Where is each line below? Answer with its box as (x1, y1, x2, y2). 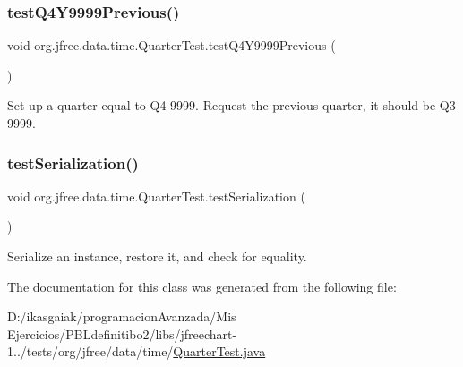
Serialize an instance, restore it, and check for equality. (7, 247, 307, 265)
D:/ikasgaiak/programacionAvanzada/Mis (7, 307, 236, 326)
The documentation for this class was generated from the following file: (7, 277, 397, 295)
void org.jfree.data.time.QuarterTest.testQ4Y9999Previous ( (7, 36, 336, 55)
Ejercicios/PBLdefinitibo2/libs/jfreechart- (7, 324, 237, 343)
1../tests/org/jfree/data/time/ (7, 342, 174, 361)
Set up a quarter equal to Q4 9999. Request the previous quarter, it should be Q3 (7, 96, 456, 115)
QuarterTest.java (173, 342, 266, 361)
